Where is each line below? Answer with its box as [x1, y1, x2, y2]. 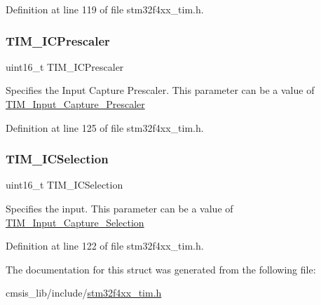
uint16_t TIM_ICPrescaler [6, 59, 124, 74]
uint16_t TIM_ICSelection [6, 177, 123, 192]
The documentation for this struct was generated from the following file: [6, 262, 316, 276]
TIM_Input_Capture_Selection [6, 215, 144, 229]
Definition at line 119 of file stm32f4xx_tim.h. [6, 2, 204, 16]
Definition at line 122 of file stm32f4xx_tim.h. [6, 238, 204, 253]
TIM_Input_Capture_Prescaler [6, 97, 145, 111]
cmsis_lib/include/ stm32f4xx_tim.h [6, 285, 162, 300]
